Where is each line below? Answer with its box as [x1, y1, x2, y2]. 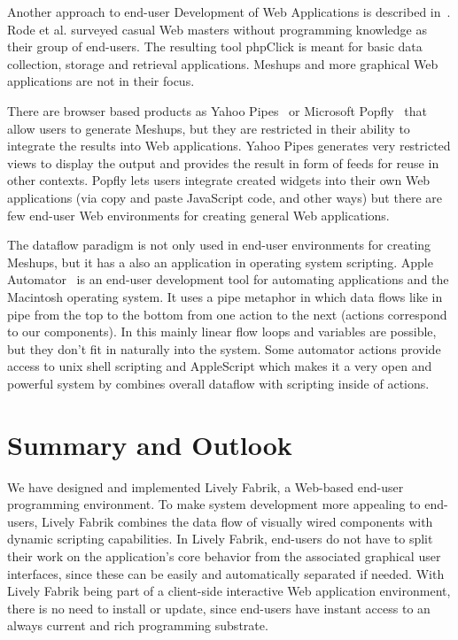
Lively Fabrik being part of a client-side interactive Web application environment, [7, 582, 451, 600]
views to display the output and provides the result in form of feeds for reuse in [7, 153, 439, 172]
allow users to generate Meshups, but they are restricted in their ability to [7, 119, 410, 137]
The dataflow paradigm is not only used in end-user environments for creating [7, 235, 431, 254]
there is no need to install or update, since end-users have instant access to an [7, 598, 431, 617]
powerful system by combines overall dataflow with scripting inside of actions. [7, 374, 430, 392]
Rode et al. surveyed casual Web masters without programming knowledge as [7, 19, 427, 38]
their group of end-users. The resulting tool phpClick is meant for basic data [7, 37, 423, 56]
